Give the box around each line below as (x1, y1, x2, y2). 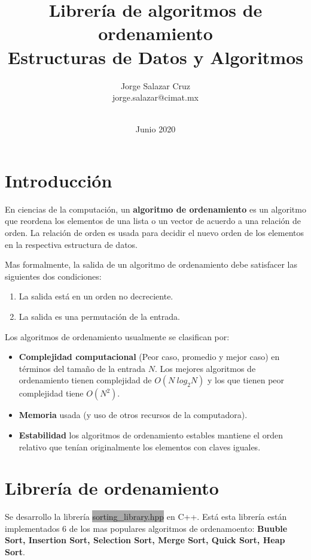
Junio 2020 (135, 123, 176, 135)
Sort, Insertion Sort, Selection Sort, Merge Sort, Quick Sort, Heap (5, 534, 285, 546)
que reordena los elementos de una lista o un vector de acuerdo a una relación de (5, 214, 301, 227)
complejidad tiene (19, 387, 84, 399)
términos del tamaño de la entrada (19, 362, 146, 374)
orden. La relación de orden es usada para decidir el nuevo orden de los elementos (5, 226, 304, 238)
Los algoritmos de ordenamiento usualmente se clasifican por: (5, 330, 230, 343)
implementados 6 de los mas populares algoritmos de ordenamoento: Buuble (5, 522, 288, 534)
